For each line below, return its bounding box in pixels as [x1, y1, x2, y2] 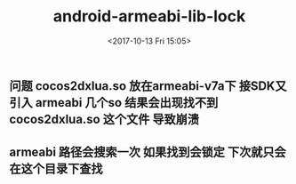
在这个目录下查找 [9, 162, 103, 177]
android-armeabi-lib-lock [52, 6, 246, 27]
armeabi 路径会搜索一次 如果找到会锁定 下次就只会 [9, 145, 286, 160]
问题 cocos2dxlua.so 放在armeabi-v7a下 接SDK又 [9, 78, 287, 93]
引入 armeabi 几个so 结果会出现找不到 [9, 95, 219, 110]
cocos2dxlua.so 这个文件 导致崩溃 [9, 111, 200, 126]
